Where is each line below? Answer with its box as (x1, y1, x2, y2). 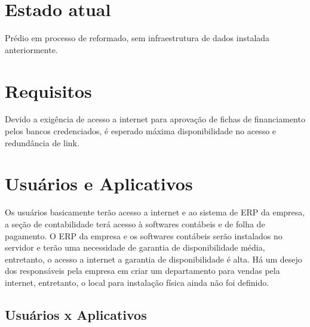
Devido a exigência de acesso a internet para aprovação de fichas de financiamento (5, 113, 305, 125)
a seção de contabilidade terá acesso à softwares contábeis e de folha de (5, 217, 265, 230)
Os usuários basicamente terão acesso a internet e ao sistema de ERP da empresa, (5, 206, 305, 218)
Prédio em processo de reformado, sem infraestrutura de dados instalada (5, 32, 270, 44)
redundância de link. (5, 136, 79, 149)
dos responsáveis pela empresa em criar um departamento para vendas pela (5, 264, 280, 277)
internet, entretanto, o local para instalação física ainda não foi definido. (5, 276, 269, 288)
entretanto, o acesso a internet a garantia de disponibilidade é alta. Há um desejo (5, 252, 302, 265)
